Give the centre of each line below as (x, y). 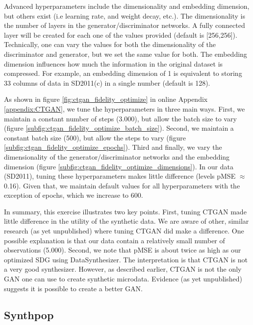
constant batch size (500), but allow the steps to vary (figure (95, 137)
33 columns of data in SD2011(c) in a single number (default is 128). (107, 82)
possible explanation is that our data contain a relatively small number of (114, 240)
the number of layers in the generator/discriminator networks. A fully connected (125, 25)
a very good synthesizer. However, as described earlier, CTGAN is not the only (123, 269)
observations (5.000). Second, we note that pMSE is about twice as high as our (123, 250)
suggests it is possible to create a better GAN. (73, 288)
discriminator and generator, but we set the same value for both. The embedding (126, 54)
